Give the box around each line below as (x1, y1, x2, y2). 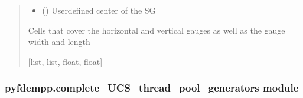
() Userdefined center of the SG (42, 4, 156, 16)
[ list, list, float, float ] (28, 55, 103, 67)
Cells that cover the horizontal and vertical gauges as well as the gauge (28, 24, 285, 36)
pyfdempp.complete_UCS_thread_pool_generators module (5, 80, 299, 95)
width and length (28, 35, 90, 48)
